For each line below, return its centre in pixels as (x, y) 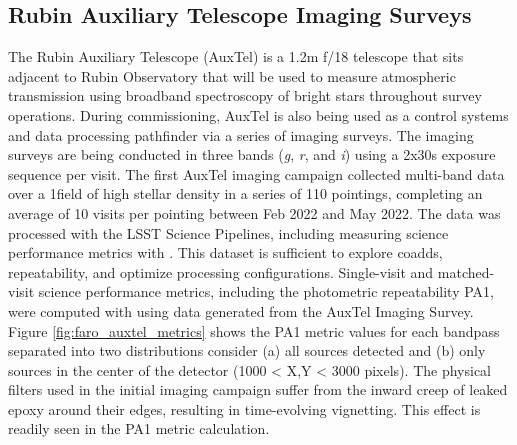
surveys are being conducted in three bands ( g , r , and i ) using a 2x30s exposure (252, 154)
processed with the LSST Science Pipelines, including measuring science (228, 232)
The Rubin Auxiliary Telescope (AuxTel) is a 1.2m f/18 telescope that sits (236, 56)
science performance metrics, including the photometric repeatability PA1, (266, 291)
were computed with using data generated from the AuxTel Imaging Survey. (241, 310)
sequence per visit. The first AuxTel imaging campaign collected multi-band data (256, 173)
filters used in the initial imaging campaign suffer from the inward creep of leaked (258, 389)
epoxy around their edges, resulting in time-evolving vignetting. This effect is (244, 408)
